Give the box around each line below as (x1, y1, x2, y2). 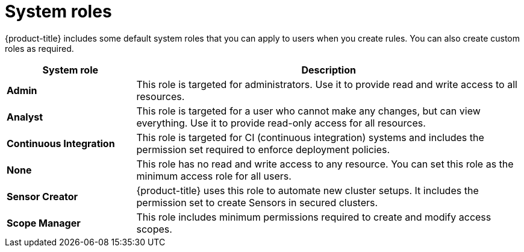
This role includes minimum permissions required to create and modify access (136, 210, 491, 223)
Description (301, 63, 356, 76)
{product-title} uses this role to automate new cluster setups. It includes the (136, 184, 479, 197)
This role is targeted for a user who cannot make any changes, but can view (136, 104, 481, 117)
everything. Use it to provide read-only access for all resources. (136, 116, 426, 129)
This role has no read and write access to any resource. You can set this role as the (136, 157, 514, 170)
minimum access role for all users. (136, 169, 292, 182)
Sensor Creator (7, 190, 78, 203)
